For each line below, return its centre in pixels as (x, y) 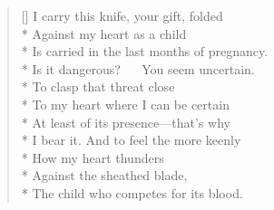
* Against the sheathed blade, (104, 175)
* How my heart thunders (93, 157)
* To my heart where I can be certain (125, 104)
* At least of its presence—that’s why (126, 122)
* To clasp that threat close (98, 86)
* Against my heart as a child (104, 33)
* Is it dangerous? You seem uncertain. (138, 68)
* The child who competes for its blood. (132, 192)
